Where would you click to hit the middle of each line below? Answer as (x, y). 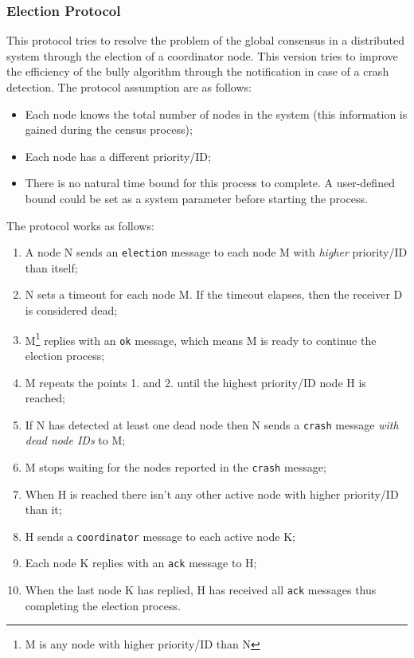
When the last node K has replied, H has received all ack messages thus (201, 590)
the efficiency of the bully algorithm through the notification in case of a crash (198, 71)
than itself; (51, 267)
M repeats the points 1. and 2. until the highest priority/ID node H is (195, 382)
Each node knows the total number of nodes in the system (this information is (216, 114)
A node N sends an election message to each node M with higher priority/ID (216, 252)
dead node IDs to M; (75, 440)
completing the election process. (103, 605)
